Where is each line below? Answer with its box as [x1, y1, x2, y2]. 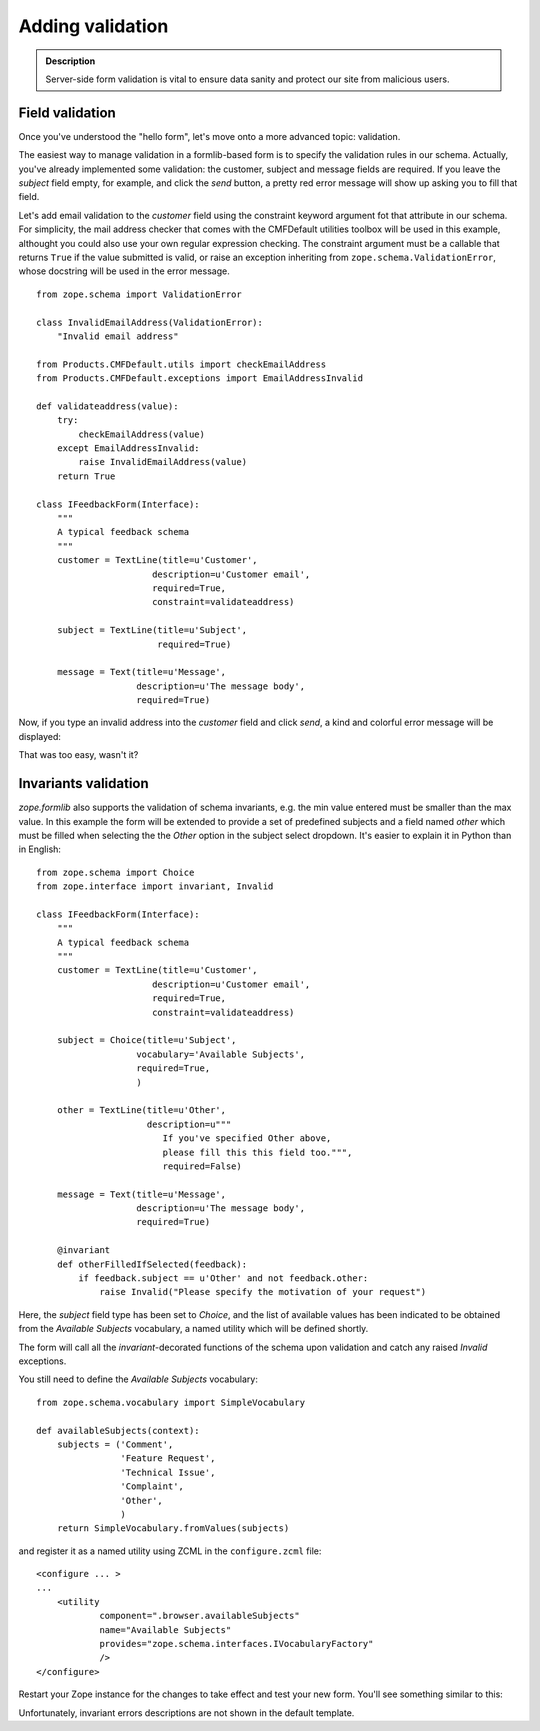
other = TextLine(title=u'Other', [56, 1105, 227, 1116]
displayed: [18, 730, 62, 742]
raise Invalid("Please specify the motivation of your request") [99, 1286, 427, 1298]
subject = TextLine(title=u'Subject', [56, 625, 248, 636]
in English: [18, 843, 62, 855]
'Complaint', [120, 1481, 185, 1492]
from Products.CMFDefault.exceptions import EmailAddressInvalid [36, 373, 364, 384]
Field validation [18, 104, 117, 121]
